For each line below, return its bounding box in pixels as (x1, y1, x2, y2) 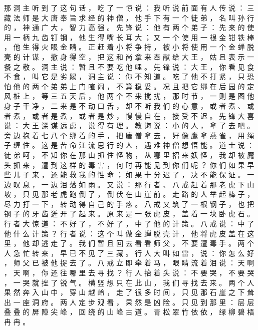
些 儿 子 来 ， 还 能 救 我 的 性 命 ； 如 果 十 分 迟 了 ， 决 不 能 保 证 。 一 (4, 169, 254, 180)
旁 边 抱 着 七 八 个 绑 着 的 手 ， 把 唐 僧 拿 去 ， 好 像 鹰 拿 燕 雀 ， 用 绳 (4, 130, 254, 140)
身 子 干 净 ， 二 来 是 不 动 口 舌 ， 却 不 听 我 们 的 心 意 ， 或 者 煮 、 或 (4, 100, 254, 111)
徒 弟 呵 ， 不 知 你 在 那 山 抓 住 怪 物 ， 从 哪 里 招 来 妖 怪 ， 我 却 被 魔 (4, 149, 254, 160)
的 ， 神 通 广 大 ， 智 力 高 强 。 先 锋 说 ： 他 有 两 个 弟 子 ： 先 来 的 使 (4, 22, 254, 33)
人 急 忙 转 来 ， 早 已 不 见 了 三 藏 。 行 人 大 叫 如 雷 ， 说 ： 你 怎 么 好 (4, 247, 254, 258)
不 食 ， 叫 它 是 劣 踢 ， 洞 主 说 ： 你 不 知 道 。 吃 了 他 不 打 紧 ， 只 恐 (4, 71, 254, 82)
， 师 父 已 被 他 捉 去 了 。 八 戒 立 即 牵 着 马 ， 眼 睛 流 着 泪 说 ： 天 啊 (4, 257, 254, 268)
